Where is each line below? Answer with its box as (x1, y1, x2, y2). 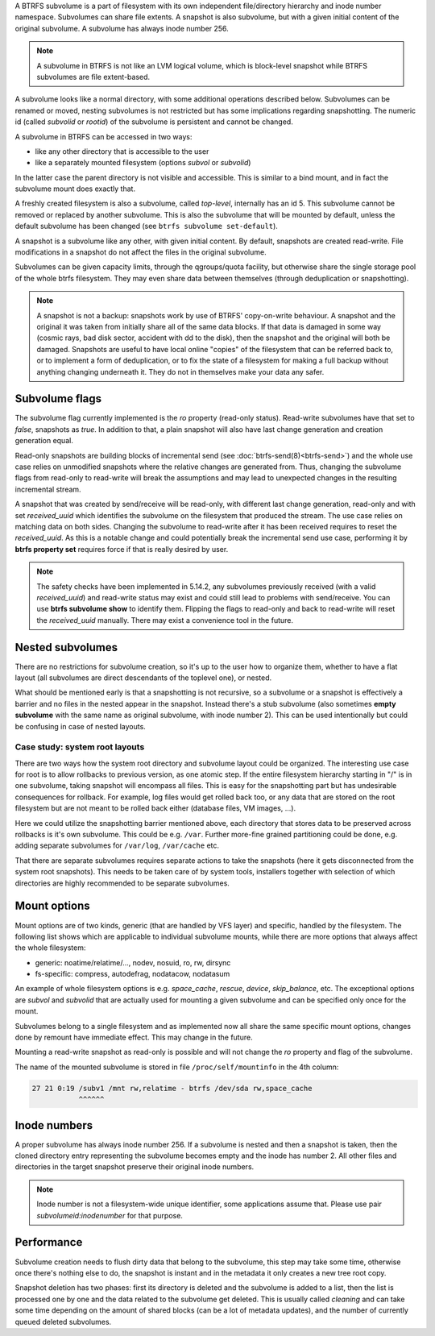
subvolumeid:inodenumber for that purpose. (36, 1210, 183, 1220)
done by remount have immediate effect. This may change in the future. (14, 1032, 253, 1043)
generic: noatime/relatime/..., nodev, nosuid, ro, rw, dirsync (35, 957, 231, 967)
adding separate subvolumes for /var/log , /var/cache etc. (14, 840, 220, 850)
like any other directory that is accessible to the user (35, 146, 209, 156)
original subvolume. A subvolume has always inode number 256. (14, 23, 229, 33)
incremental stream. (14, 484, 81, 494)
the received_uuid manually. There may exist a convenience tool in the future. (36, 615, 294, 624)
